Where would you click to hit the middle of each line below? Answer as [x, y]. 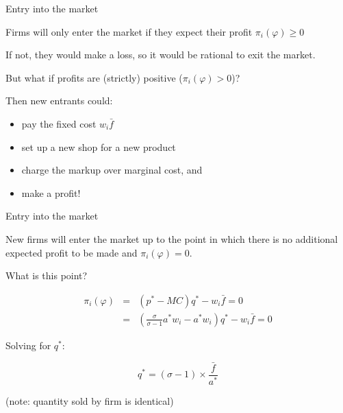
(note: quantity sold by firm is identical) [90, 400]
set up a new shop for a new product [99, 146]
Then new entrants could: [59, 101]
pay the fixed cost [59, 123]
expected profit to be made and [72, 252]
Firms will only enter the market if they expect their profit [129, 31]
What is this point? [47, 275]
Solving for [28, 345]
